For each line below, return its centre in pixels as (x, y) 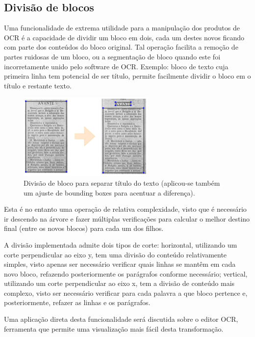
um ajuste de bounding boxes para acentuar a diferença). (109, 192)
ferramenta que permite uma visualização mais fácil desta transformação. (114, 328)
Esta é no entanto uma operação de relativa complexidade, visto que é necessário (125, 209)
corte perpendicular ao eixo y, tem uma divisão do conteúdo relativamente (115, 254)
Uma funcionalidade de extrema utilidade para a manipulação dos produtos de (122, 28)
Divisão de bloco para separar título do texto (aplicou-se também (122, 183)
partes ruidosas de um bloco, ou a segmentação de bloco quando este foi (112, 56)
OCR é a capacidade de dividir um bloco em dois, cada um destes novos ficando (124, 37)
